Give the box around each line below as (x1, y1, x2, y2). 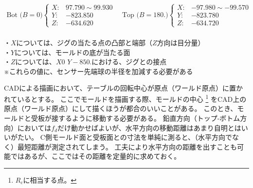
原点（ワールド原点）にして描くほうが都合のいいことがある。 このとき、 (4, 103, 237, 113)
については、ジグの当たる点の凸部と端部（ (16, 38, 152, 48)
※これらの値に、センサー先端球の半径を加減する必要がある (4, 66, 193, 76)
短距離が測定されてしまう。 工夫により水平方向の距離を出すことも (24, 141, 237, 151)
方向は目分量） (157, 38, 205, 48)
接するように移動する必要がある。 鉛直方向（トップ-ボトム (51, 113, 240, 123)
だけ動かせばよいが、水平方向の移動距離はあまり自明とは (57, 122, 241, 132)
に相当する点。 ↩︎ (23, 175, 77, 185)
